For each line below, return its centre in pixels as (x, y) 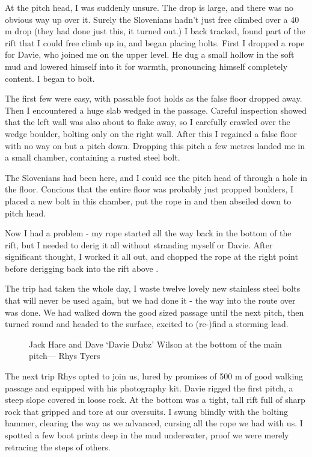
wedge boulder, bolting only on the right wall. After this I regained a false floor (151, 133)
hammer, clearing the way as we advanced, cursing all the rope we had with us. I (154, 423)
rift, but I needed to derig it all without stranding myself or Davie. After (139, 244)
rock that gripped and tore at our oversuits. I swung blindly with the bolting (147, 411)
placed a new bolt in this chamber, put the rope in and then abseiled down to (148, 201)
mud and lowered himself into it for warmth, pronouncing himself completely (146, 66)
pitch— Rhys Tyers (65, 356)
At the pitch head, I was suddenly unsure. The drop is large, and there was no (149, 7)
